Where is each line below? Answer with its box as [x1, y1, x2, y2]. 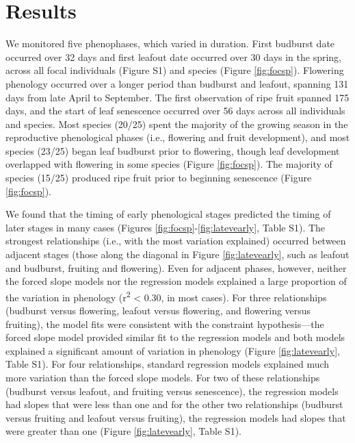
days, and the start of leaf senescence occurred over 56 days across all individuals [5, 103, 345, 118]
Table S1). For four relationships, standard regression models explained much [5, 357, 330, 371]
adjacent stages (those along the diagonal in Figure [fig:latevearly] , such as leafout [5, 247, 350, 262]
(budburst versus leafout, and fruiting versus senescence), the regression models [5, 383, 339, 398]
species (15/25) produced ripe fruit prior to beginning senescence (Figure [5, 170, 312, 185]
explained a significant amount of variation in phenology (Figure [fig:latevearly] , [5, 343, 340, 357]
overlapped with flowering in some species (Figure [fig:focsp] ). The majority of [5, 157, 332, 171]
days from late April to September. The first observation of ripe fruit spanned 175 [5, 90, 350, 104]
